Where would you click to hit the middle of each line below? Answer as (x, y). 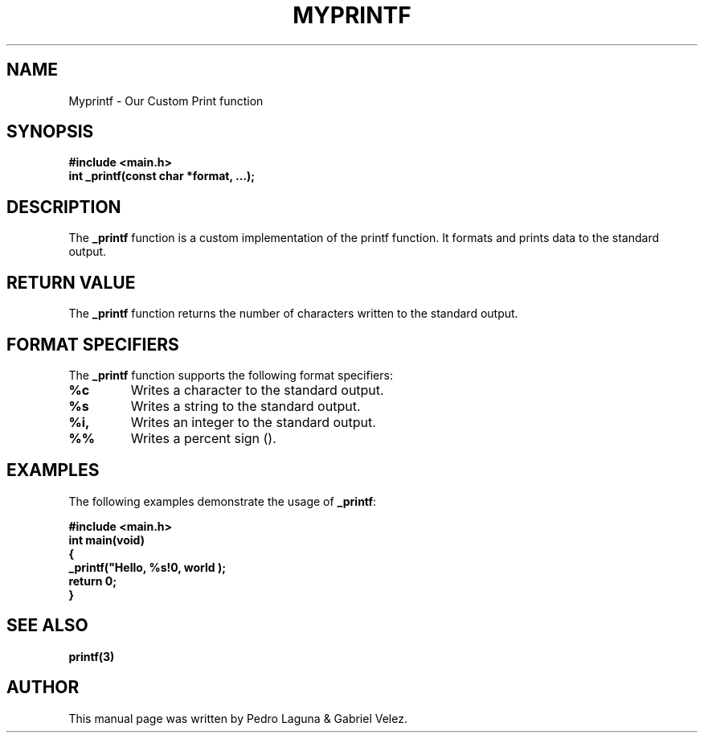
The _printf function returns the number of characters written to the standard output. (293, 314)
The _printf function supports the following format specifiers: (231, 375)
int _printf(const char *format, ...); (162, 176)
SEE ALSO (47, 626)
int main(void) (106, 540)
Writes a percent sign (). (203, 438)
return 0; (93, 581)
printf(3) (92, 656)
